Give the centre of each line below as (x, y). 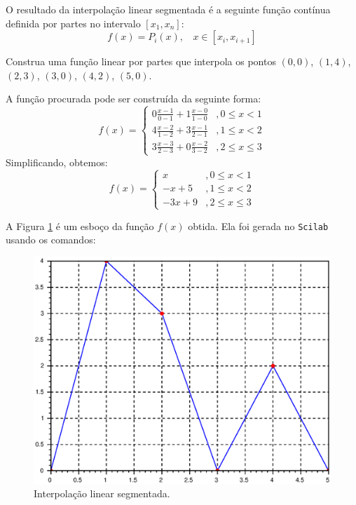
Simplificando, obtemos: (57, 162)
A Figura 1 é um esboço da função (80, 225)
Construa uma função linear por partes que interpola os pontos (141, 61)
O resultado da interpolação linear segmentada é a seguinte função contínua (168, 9)
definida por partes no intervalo (73, 23)
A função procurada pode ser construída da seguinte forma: (133, 99)
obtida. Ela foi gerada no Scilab (258, 225)
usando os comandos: (51, 240)
